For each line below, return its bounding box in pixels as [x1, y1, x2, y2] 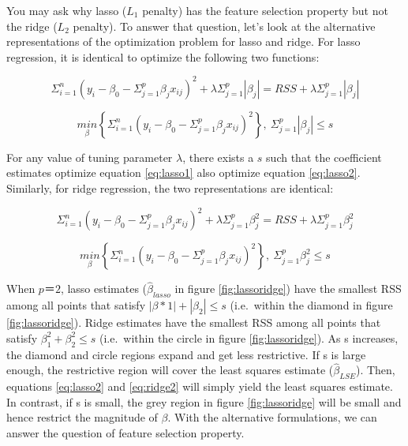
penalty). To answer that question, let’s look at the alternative [73, 17, 376, 34]
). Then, [355, 362, 395, 378]
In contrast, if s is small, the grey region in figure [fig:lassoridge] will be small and [6, 393, 402, 410]
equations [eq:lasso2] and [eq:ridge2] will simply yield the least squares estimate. [6, 378, 393, 395]
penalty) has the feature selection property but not [142, 2, 388, 18]
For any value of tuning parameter [6, 148, 173, 165]
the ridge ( [6, 17, 58, 34]
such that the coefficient [266, 148, 382, 165]
